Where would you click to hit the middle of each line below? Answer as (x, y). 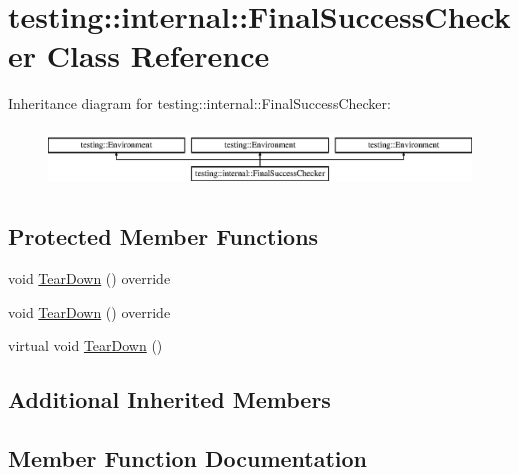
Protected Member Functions (163, 236)
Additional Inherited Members (169, 399)
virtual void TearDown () (85, 345)
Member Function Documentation (188, 457)
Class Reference (158, 55)
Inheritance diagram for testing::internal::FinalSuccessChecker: (199, 103)
